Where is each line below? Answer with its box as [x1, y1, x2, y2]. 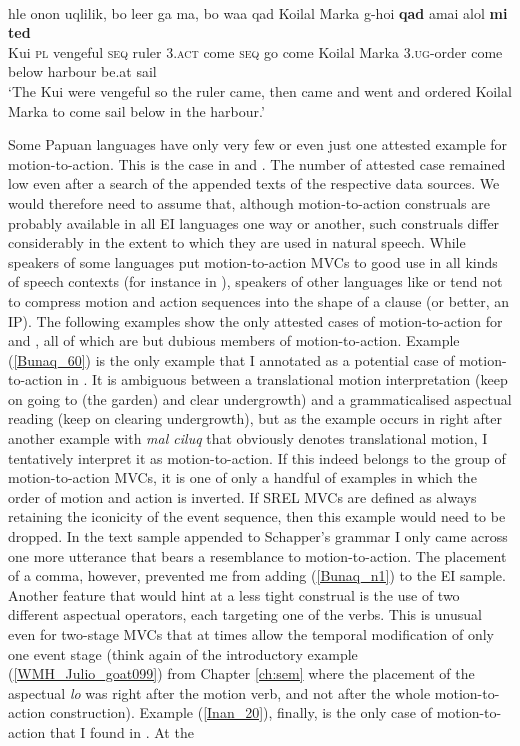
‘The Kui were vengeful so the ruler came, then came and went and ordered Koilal [8, 80, 512, 101]
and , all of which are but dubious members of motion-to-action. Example [8, 330, 460, 351]
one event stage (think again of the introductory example [8, 643, 358, 664]
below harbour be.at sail [8, 61, 157, 82]
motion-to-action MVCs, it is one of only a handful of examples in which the [8, 467, 477, 488]
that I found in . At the [49, 721, 194, 742]
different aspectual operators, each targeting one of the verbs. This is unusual [8, 604, 482, 625]
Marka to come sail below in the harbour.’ [8, 100, 265, 121]
